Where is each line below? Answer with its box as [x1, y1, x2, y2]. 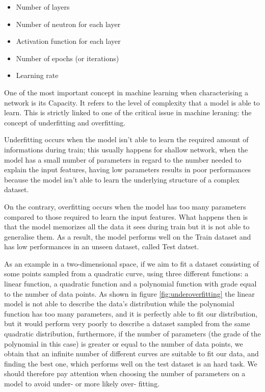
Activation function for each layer [16, 36, 121, 46]
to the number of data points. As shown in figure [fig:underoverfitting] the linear [4, 288, 255, 299]
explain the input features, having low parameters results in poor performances [4, 164, 251, 175]
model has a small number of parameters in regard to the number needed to [4, 154, 242, 165]
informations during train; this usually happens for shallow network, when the [4, 144, 248, 154]
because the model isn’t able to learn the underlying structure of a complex [4, 174, 240, 185]
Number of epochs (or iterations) [16, 53, 119, 63]
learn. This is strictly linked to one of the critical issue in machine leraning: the [4, 107, 252, 118]
